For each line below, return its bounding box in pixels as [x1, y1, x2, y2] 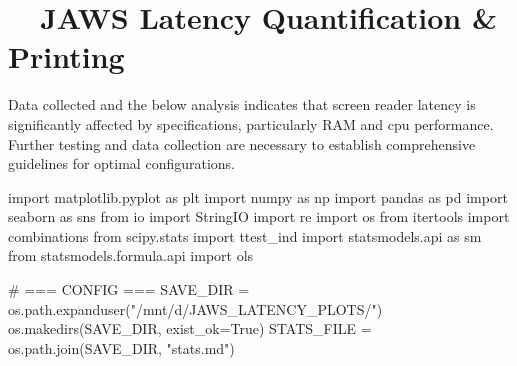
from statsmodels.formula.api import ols [8, 245, 254, 266]
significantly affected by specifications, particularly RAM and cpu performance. [8, 113, 494, 134]
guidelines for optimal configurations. [8, 153, 235, 174]
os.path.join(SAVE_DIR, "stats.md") [8, 337, 235, 358]
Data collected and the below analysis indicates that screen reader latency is [8, 94, 476, 115]
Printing [8, 36, 125, 77]
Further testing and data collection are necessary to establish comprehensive [8, 133, 476, 154]
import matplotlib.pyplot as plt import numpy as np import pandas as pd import [8, 186, 508, 207]
